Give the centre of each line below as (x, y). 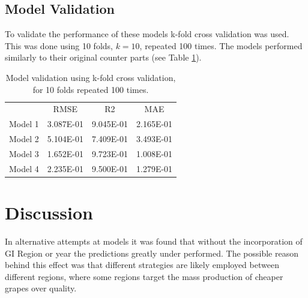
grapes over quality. (41, 288)
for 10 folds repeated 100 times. (91, 89)
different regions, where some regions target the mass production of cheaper (144, 276)
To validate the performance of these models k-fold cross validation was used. (147, 34)
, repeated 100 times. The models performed (221, 45)
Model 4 (24, 168)
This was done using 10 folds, (59, 45)
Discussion (49, 213)
